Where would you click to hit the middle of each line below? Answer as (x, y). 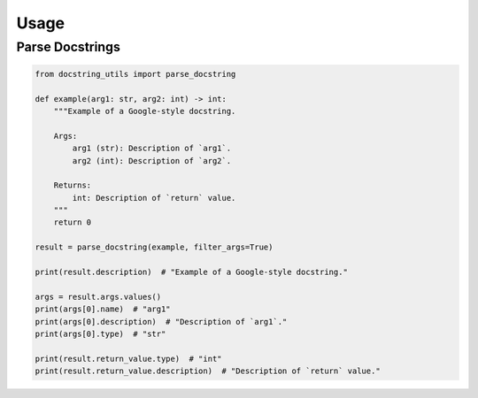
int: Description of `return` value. (154, 198)
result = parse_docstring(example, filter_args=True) (154, 247)
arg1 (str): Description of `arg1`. (152, 149)
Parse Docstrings (69, 47)
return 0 (73, 222)
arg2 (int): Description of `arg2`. (152, 161)
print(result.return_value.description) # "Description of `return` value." (208, 371)
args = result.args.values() (98, 297)
